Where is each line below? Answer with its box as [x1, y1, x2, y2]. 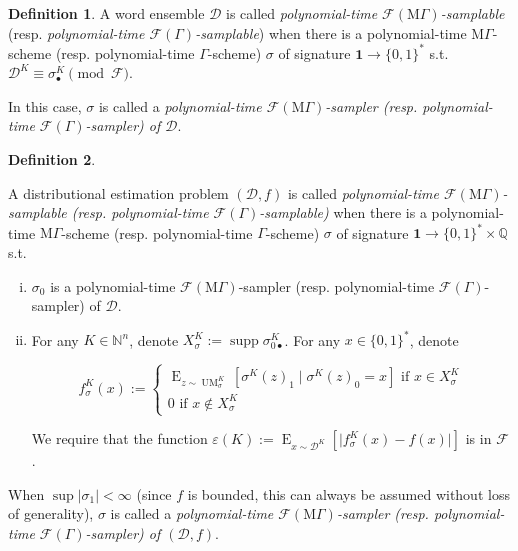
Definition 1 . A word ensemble [8, 3, 205, 23]
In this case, [8, 95, 82, 116]
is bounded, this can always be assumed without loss [187, 483, 510, 504]
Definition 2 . [8, 149, 96, 170]
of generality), [8, 503, 94, 524]
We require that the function [31, 428, 208, 449]
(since [136, 483, 172, 504]
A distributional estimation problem [8, 182, 229, 203]
